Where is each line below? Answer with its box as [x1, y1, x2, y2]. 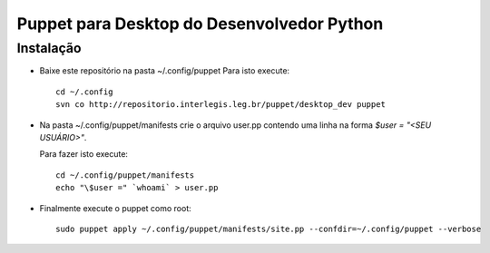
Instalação [16, 40, 82, 56]
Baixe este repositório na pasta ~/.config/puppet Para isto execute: [39, 65, 290, 76]
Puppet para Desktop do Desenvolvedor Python [16, 14, 384, 34]
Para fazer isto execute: [39, 149, 129, 160]
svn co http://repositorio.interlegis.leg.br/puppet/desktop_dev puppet [55, 100, 386, 110]
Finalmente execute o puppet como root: [39, 202, 192, 213]
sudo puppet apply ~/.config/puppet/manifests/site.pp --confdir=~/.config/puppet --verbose [55, 223, 482, 234]
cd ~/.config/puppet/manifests [55, 170, 195, 180]
